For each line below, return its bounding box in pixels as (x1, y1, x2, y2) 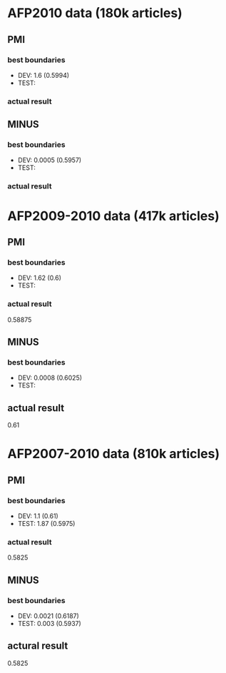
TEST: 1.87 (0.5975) (17, 519, 76, 527)
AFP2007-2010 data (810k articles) (7, 446, 220, 462)
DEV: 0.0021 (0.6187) (17, 612, 80, 620)
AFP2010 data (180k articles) (7, 5, 183, 21)
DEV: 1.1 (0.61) (17, 512, 58, 520)
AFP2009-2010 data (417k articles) (7, 208, 220, 224)
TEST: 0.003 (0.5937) (17, 619, 82, 627)
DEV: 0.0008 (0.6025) (17, 373, 83, 383)
